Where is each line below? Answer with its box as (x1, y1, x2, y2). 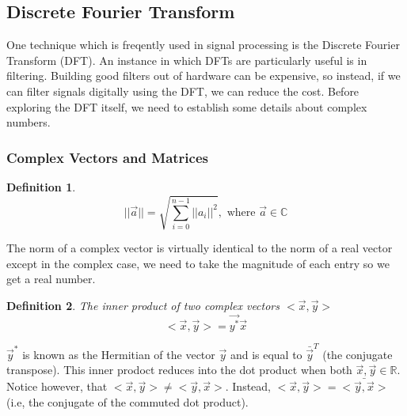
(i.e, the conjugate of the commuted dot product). (6, 393, 249, 410)
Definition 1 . (6, 178, 76, 195)
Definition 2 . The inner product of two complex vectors (6, 297, 280, 313)
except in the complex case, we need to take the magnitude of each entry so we (6, 255, 390, 271)
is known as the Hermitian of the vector (22, 346, 215, 362)
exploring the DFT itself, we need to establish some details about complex (6, 98, 367, 115)
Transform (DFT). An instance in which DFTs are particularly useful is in (6, 51, 367, 68)
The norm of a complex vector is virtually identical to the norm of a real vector (6, 240, 393, 256)
